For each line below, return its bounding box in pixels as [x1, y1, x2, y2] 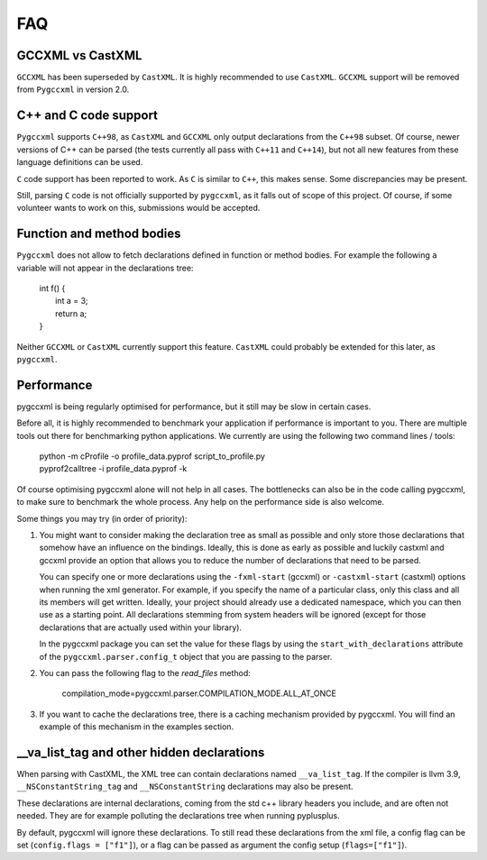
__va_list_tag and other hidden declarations [16, 745, 265, 760]
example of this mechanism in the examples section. [39, 721, 234, 732]
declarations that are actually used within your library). [39, 622, 243, 633]
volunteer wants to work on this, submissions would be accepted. [16, 203, 261, 214]
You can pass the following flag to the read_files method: [39, 667, 252, 678]
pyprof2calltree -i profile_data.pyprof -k [39, 463, 188, 474]
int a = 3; [55, 296, 89, 306]
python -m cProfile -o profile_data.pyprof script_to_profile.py [39, 451, 266, 462]
